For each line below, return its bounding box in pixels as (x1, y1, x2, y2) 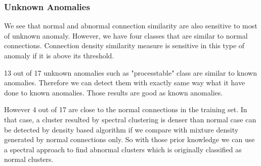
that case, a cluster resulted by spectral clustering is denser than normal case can (4, 114, 256, 124)
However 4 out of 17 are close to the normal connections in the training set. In (4, 104, 247, 115)
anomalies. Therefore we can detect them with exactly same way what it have (4, 77, 245, 88)
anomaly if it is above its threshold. (4, 50, 114, 60)
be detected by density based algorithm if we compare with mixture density (4, 124, 239, 135)
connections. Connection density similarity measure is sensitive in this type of (4, 40, 245, 51)
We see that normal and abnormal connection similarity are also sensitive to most (4, 20, 257, 31)
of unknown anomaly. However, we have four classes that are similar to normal (4, 30, 248, 41)
